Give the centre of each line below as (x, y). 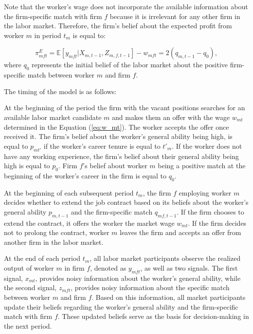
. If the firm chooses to (210, 211)
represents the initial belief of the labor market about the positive (130, 65)
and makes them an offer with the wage (171, 117)
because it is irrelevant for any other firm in (175, 16)
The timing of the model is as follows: (60, 91)
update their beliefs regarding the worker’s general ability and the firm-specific (121, 306)
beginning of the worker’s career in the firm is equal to (85, 175)
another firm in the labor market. (54, 242)
